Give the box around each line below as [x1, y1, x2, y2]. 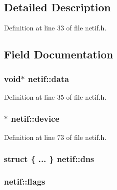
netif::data [27, 72, 69, 84]
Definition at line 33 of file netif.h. [4, 23, 107, 33]
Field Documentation [4, 47, 114, 62]
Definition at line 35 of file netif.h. [4, 91, 107, 102]
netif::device [11, 112, 60, 125]
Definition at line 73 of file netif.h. [4, 132, 107, 142]
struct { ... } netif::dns [4, 153, 94, 165]
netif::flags [4, 175, 46, 187]
